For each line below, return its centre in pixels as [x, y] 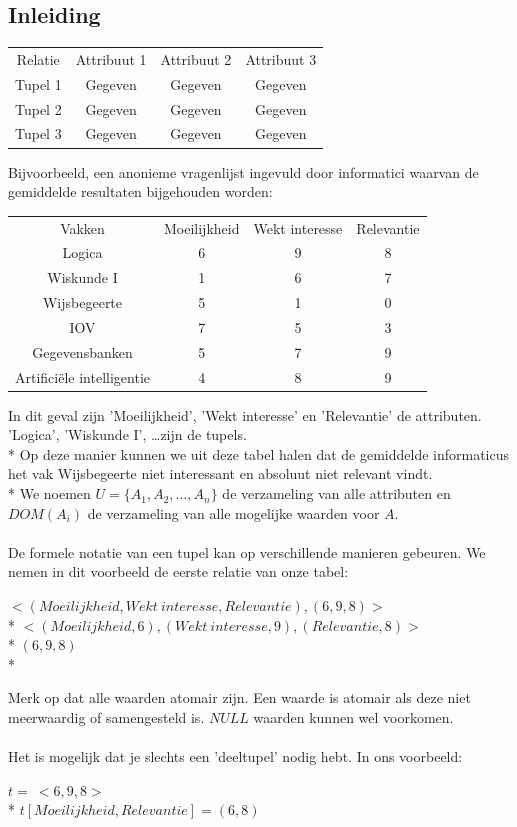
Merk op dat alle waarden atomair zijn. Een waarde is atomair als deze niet [239, 697]
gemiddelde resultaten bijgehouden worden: [140, 191]
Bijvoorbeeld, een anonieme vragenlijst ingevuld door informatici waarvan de [243, 171]
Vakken [82, 227]
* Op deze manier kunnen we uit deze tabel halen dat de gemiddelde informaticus [259, 453]
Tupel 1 [38, 83]
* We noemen [49, 493]
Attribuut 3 [281, 58]
